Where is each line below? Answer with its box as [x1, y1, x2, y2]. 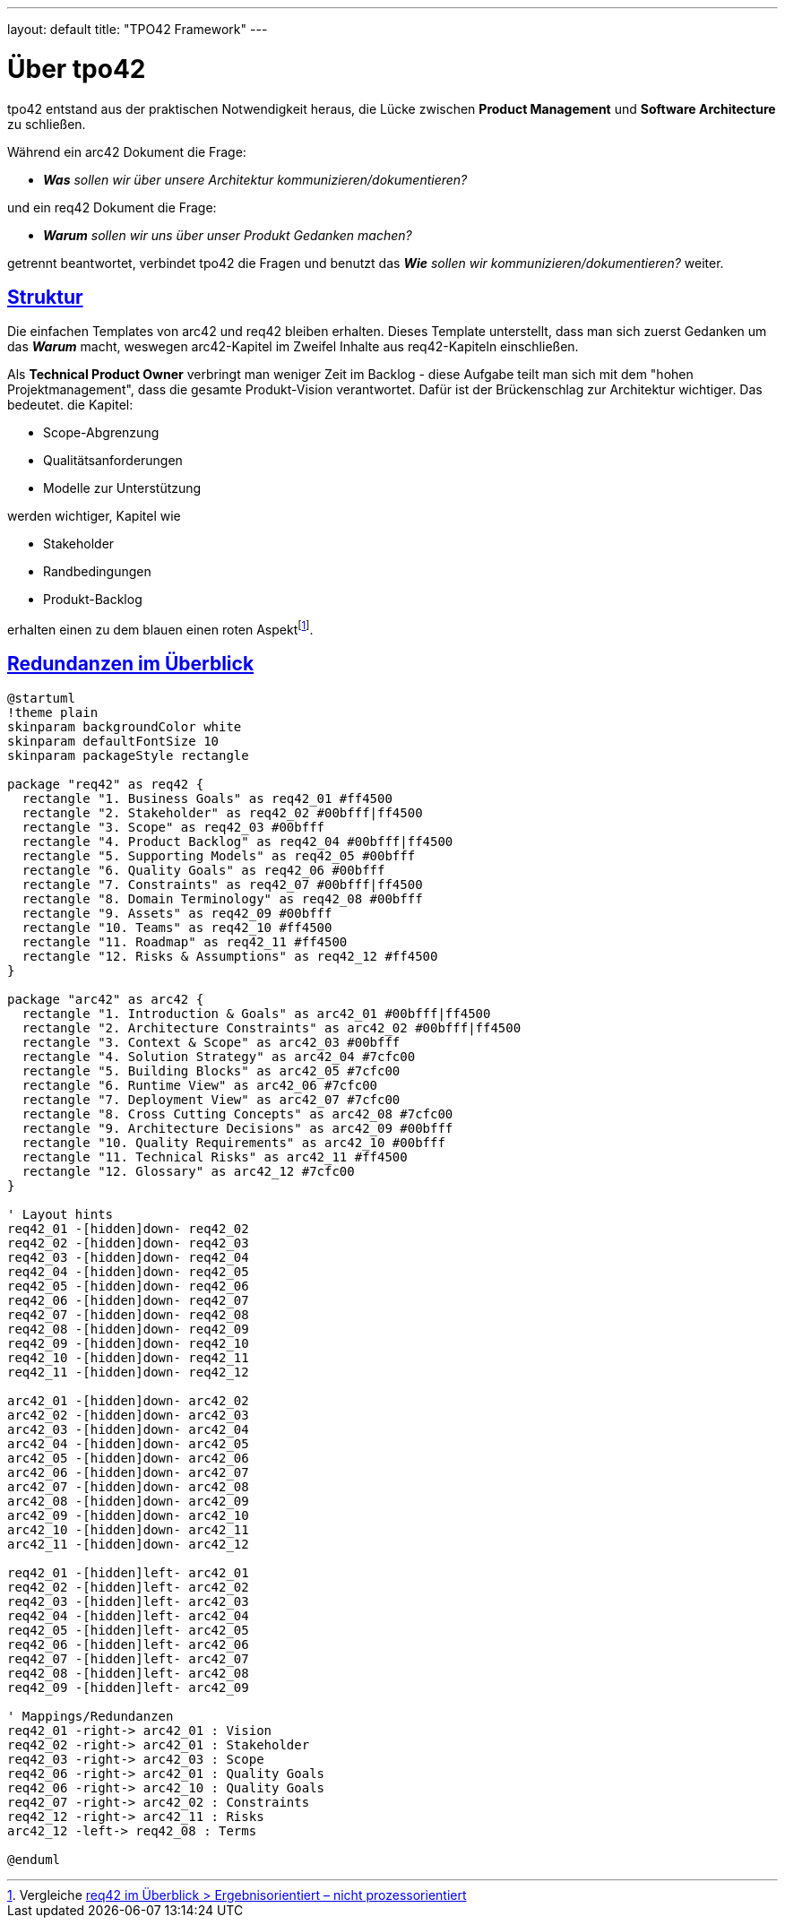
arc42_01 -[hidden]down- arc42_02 [7, 1393, 249, 1408]
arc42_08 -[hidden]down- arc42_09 [7, 1493, 249, 1508]
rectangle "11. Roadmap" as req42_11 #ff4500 [22, 934, 348, 949]
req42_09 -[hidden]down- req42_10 [7, 1335, 249, 1351]
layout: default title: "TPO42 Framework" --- [7, 22, 268, 37]
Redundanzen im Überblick [7, 652, 254, 676]
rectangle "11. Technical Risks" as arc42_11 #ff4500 [22, 1149, 408, 1164]
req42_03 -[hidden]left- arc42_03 [7, 1593, 249, 1609]
